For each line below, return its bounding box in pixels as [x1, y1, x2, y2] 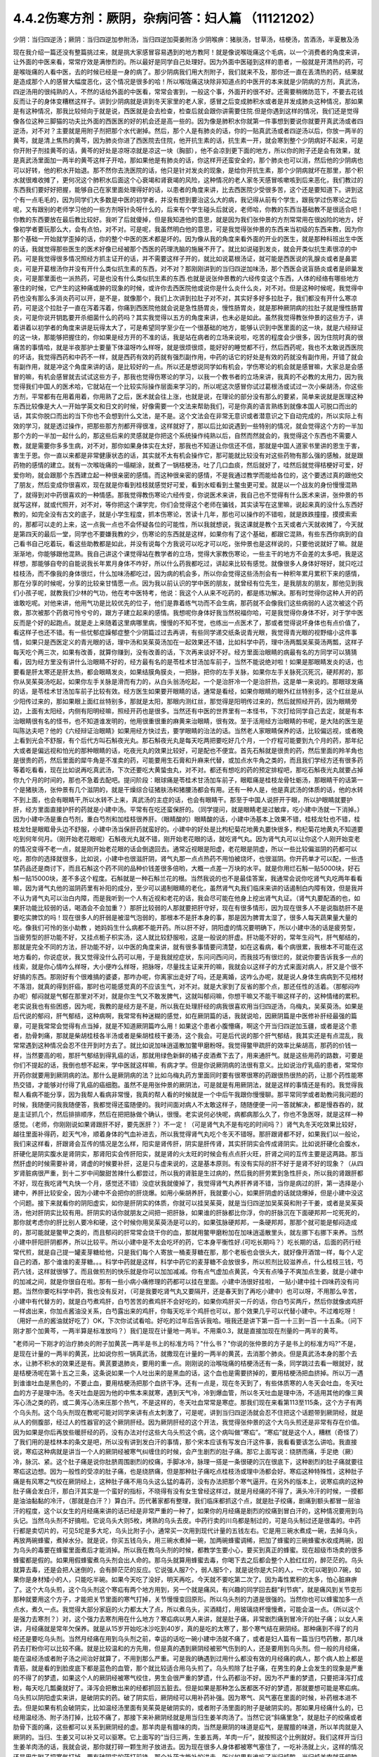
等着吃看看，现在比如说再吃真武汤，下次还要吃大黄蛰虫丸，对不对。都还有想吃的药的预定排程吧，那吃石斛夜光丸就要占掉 [13, 766, 364, 774]
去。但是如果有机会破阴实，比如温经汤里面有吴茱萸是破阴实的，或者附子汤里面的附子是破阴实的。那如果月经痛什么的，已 [13, 1703, 364, 1711]
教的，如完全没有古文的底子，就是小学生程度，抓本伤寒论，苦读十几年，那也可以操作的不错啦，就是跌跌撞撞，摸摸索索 [13, 510, 357, 519]
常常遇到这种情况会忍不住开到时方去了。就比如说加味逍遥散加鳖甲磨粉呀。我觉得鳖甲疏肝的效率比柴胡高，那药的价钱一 [13, 1041, 357, 1050]
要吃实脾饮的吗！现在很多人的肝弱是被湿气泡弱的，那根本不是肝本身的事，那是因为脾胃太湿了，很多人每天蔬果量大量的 [13, 914, 357, 922]
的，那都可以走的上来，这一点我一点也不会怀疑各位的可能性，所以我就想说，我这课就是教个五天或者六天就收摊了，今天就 [13, 520, 364, 529]
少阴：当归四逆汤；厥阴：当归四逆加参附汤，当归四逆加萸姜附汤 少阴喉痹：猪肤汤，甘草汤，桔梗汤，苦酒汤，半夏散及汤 [13, 35, 359, 44]
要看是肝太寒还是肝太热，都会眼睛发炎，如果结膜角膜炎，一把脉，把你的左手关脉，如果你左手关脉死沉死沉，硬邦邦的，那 [13, 668, 364, 676]
